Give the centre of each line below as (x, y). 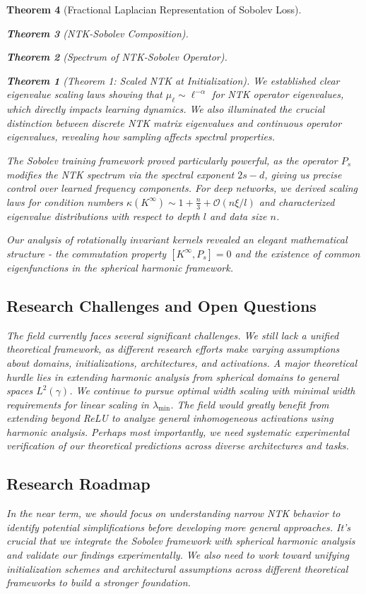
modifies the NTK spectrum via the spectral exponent (120, 174)
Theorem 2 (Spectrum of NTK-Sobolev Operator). (117, 57)
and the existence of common (297, 253)
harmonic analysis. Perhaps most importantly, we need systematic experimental (178, 431)
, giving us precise (303, 174)
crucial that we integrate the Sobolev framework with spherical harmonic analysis (181, 541)
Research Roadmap (78, 484)
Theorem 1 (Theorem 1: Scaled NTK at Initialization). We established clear (173, 80)
